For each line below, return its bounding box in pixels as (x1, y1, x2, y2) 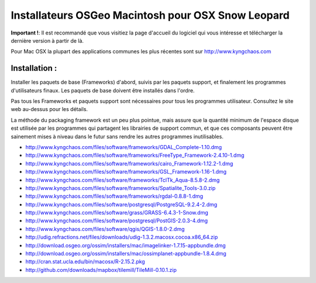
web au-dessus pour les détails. (11, 106, 88, 113)
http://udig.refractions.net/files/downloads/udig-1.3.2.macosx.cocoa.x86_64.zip (25, 234, 218, 241)
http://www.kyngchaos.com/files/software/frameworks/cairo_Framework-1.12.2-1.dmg (25, 160, 233, 167)
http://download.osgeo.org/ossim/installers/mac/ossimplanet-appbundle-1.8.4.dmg (25, 250, 226, 257)
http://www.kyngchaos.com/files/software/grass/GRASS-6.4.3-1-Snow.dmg (25, 209, 208, 216)
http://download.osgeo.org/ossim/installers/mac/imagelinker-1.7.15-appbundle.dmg (25, 241, 226, 249)
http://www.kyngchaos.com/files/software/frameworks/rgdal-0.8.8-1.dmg (25, 193, 204, 200)
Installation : (11, 63, 57, 73)
